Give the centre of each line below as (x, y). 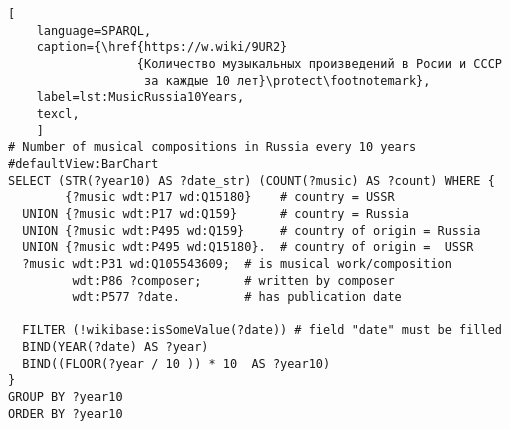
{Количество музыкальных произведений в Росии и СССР (319, 63)
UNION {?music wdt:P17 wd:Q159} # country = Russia (215, 213)
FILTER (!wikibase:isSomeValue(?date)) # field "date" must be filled (262, 330)
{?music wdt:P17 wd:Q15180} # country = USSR (230, 197)
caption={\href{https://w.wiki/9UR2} (162, 47)
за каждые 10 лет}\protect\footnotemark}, (287, 80)
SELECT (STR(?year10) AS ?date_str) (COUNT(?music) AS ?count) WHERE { (251, 180)
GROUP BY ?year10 (65, 397)
